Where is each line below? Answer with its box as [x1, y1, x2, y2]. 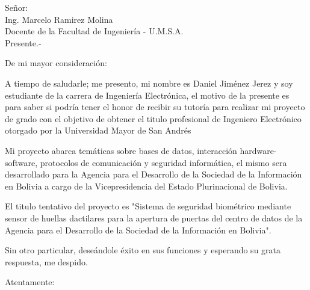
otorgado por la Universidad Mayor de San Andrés [5, 124, 191, 137]
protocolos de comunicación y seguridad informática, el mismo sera [40, 156, 287, 168]
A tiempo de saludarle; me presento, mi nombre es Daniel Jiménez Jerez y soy [5, 76, 293, 89]
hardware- [240, 144, 277, 156]
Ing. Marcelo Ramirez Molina [5, 13, 113, 25]
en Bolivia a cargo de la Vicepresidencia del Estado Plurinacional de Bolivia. [5, 179, 288, 192]
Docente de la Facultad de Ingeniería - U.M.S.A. [5, 25, 184, 37]
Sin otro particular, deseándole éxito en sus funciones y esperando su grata [5, 244, 281, 256]
